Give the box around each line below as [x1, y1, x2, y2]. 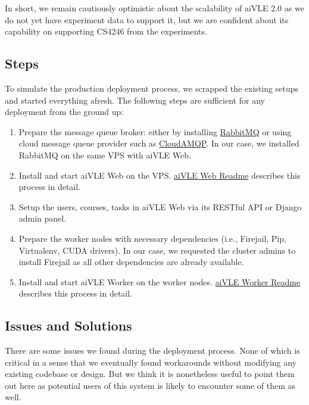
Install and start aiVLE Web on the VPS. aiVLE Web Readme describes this [18, 169, 301, 181]
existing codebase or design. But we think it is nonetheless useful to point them [5, 367, 295, 380]
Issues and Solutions [5, 316, 132, 335]
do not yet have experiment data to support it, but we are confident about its [5, 13, 289, 26]
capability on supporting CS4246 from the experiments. [5, 25, 207, 38]
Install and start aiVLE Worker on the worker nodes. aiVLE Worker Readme [18, 275, 301, 288]
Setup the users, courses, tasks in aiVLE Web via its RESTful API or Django [18, 200, 302, 213]
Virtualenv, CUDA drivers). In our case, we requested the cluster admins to [18, 244, 296, 256]
